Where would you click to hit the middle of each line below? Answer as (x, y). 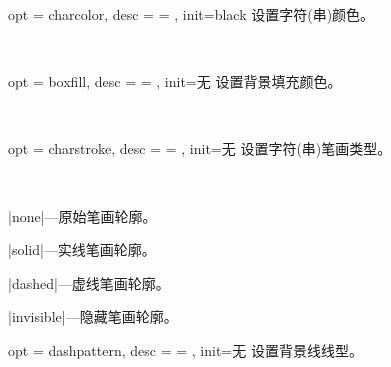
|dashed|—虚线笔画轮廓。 (89, 282)
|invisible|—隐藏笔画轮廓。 (93, 316)
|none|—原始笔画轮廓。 (82, 215)
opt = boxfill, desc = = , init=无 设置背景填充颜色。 (175, 81)
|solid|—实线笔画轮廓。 (82, 249)
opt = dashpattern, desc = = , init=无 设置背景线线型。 (185, 349)
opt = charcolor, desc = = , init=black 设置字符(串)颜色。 (191, 14)
